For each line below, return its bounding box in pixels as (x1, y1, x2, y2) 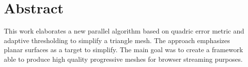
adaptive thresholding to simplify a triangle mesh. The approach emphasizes (4, 35, 230, 45)
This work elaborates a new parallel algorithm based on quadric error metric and (4, 26, 245, 36)
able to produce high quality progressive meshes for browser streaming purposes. (4, 54, 243, 64)
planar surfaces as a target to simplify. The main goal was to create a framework (4, 45, 243, 55)
